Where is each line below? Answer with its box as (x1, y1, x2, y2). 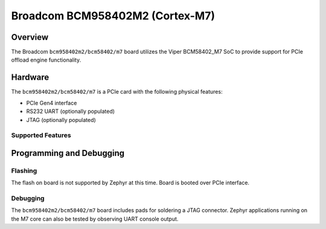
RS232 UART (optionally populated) (26, 108, 115, 115)
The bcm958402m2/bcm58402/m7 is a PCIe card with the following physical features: (11, 88, 223, 95)
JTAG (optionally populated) (26, 116, 96, 123)
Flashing (11, 166, 37, 175)
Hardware (11, 73, 50, 83)
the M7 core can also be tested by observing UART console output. (11, 215, 179, 222)
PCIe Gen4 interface (26, 99, 77, 106)
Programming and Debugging (11, 148, 125, 158)
